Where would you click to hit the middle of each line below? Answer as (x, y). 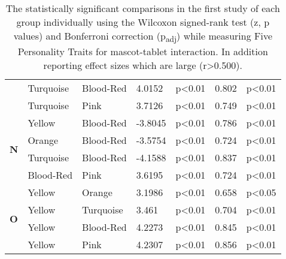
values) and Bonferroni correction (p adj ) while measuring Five (143, 37)
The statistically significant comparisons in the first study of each (143, 8)
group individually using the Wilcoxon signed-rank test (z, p (143, 22)
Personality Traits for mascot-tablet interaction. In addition (143, 52)
